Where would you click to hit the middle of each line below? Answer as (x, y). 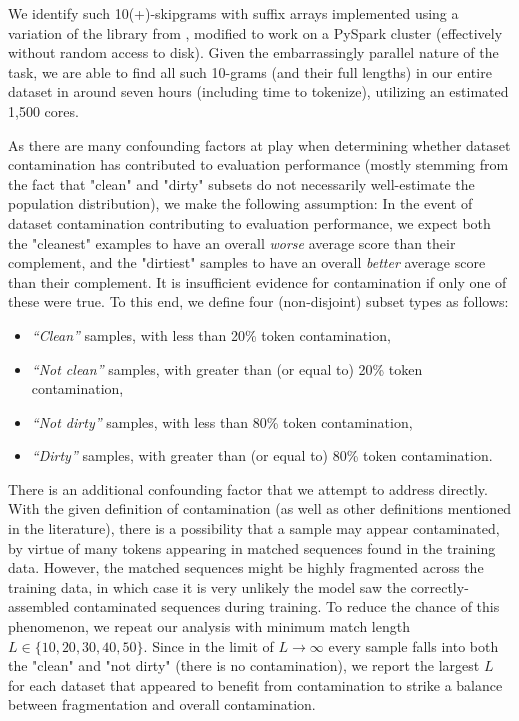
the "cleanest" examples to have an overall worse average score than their (232, 242)
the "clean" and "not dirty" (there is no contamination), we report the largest (244, 665)
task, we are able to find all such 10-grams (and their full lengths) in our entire (250, 71)
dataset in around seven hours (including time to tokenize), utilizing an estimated (258, 91)
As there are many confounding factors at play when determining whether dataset (259, 144)
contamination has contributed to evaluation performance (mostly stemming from (258, 164)
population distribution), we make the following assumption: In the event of (240, 203)
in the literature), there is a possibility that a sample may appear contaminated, (254, 528)
